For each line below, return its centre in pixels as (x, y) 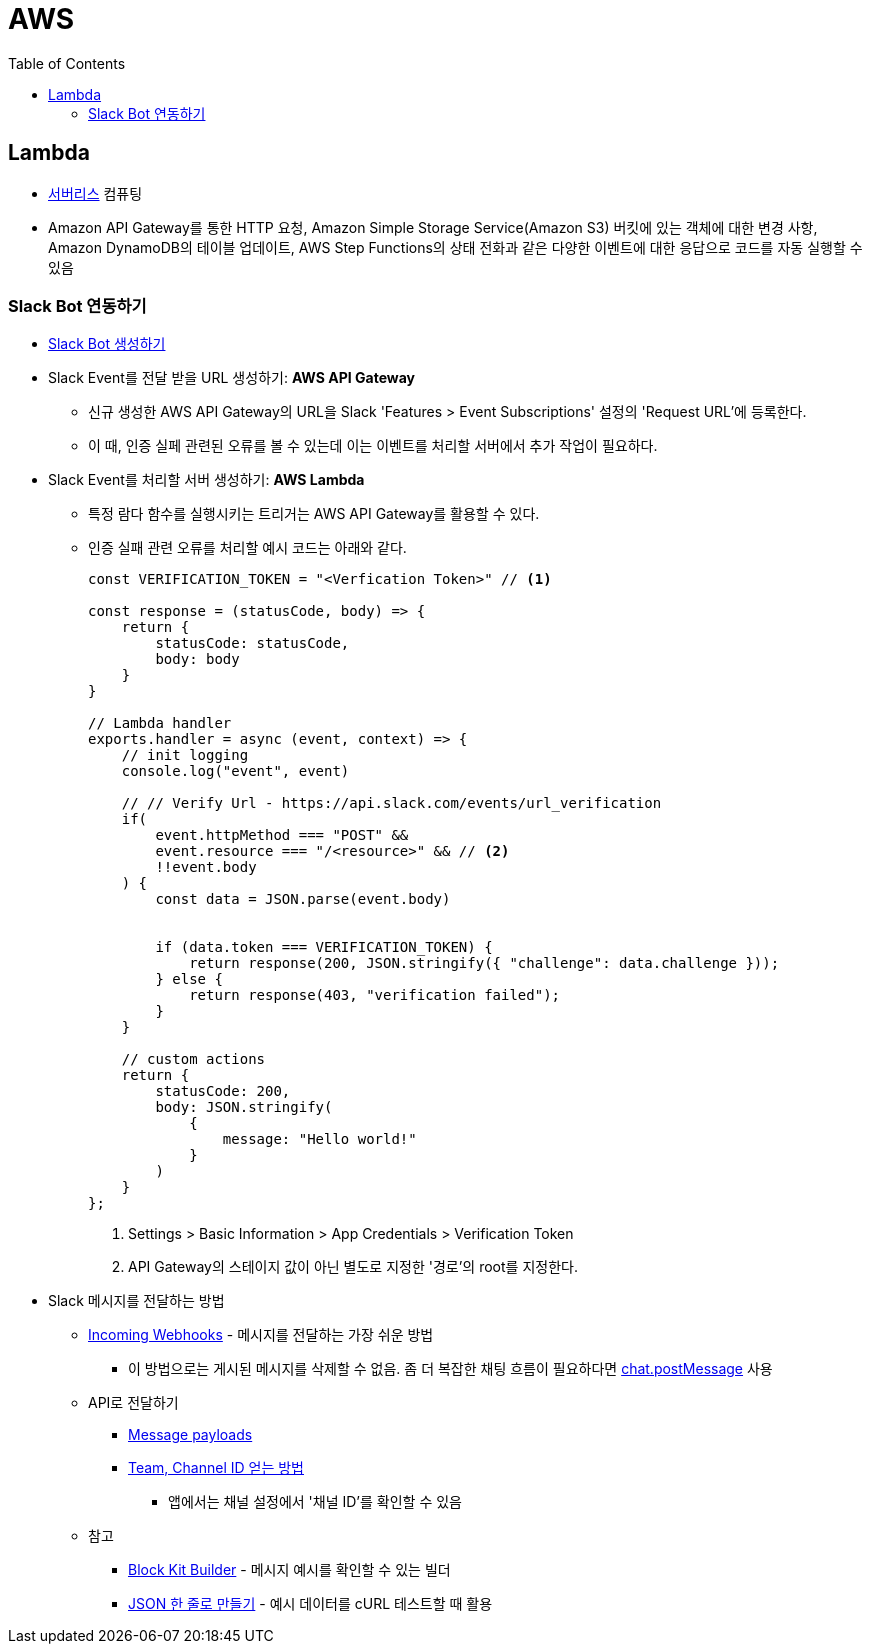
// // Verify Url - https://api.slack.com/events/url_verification (391, 803)
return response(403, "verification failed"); (375, 995)
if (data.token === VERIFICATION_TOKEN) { (324, 947)
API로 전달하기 (133, 1403)
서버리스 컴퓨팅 (95, 193)
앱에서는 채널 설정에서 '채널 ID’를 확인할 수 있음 (315, 1502)
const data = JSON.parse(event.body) (303, 899)
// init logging (185, 755)
